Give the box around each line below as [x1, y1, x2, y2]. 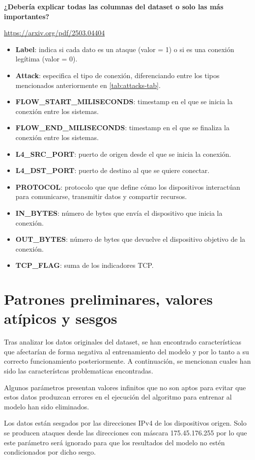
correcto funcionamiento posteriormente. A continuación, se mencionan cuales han [4, 356, 251, 366]
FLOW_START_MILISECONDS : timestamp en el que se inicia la [15, 96, 233, 107]
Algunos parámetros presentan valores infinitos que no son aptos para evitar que [4, 382, 246, 392]
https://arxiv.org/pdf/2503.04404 [4, 28, 105, 38]
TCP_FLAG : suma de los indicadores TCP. [15, 260, 154, 270]
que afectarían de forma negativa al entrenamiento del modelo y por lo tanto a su [4, 346, 249, 356]
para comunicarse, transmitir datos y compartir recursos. [15, 191, 187, 201]
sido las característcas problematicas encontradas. [4, 365, 153, 375]
